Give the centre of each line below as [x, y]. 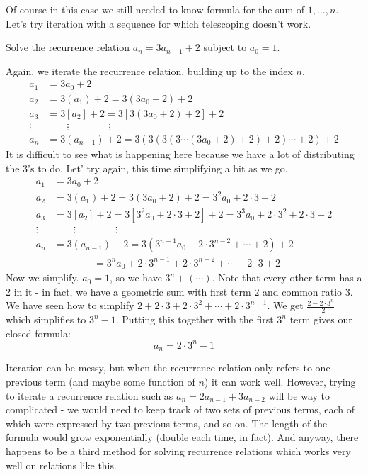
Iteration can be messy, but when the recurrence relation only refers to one [168, 368]
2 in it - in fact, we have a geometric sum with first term [128, 291]
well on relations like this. [61, 465]
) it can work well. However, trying [280, 382]
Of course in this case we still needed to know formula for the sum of [155, 9]
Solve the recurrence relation [68, 47]
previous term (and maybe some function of [100, 382]
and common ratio [303, 291]
